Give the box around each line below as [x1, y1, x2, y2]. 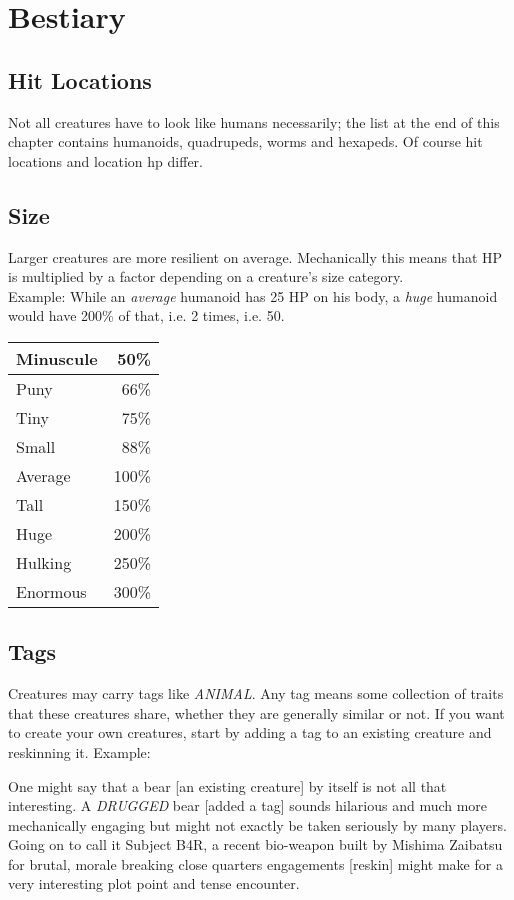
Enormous [16, 579, 87, 603]
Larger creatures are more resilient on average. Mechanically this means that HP [8, 246, 503, 267]
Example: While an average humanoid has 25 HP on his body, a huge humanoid [8, 285, 498, 306]
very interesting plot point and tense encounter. [8, 873, 300, 894]
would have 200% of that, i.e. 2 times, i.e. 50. [8, 305, 285, 326]
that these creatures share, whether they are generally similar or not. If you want [8, 702, 505, 723]
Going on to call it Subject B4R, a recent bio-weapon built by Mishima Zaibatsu [8, 834, 503, 855]
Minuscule [16, 346, 98, 370]
